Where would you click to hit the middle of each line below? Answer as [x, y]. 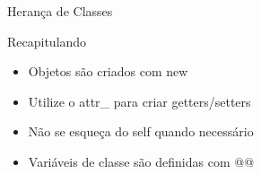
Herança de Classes [60, 11]
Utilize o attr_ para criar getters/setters [139, 101]
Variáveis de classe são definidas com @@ [141, 161]
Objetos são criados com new [108, 71]
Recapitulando [47, 41]
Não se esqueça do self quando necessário [141, 131]
